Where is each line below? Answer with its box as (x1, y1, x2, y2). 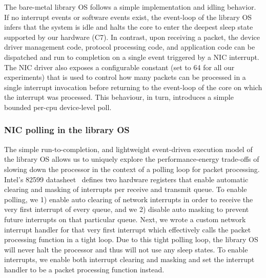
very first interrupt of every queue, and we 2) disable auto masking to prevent (4, 204, 249, 215)
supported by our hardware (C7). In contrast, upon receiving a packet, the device (4, 31, 260, 42)
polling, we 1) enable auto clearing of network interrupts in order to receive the (4, 194, 253, 204)
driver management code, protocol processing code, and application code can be (4, 41, 255, 52)
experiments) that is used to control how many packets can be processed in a (4, 72, 246, 82)
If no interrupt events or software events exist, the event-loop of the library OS (4, 11, 252, 22)
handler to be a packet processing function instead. (4, 264, 165, 274)
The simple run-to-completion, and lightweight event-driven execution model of (4, 143, 253, 154)
